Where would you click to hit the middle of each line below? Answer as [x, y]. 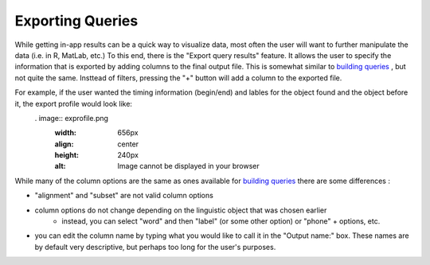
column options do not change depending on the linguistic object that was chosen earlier [181, 210]
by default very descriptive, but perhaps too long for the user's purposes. [155, 247]
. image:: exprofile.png [72, 118]
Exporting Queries [76, 21]
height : [67, 155]
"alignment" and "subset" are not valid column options [124, 196]
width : [66, 133]
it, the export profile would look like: [74, 103]
